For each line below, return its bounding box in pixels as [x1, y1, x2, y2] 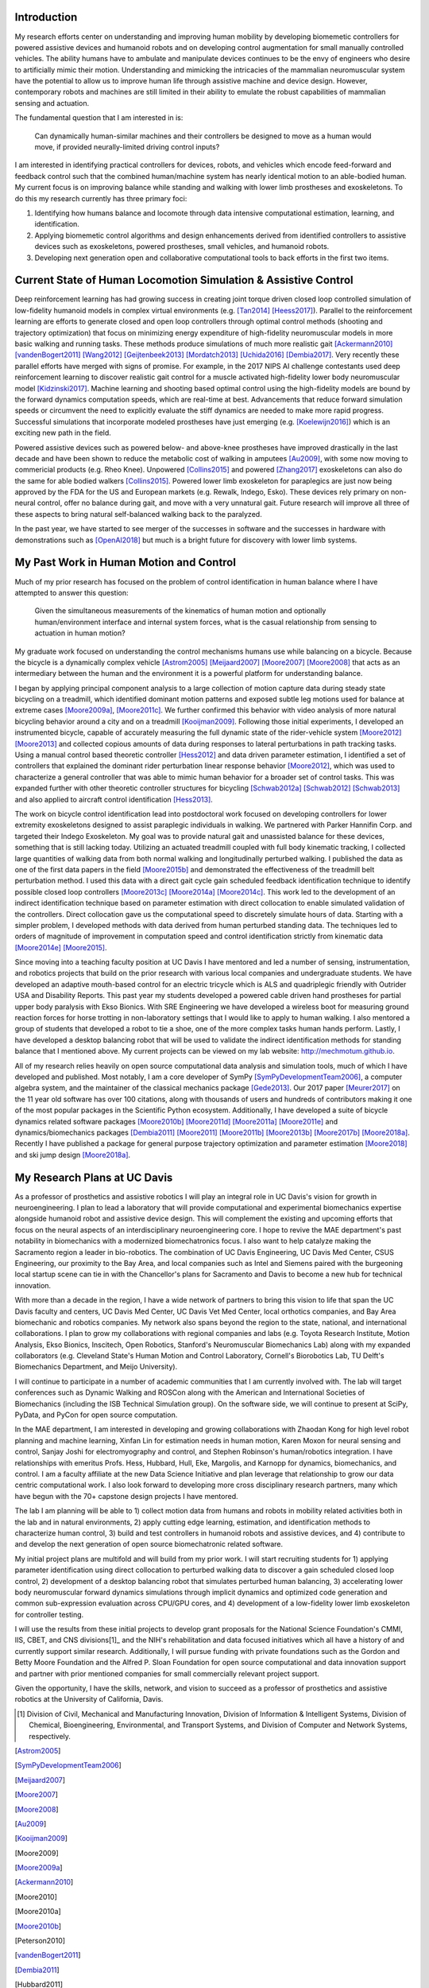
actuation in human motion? [34, 628, 126, 638]
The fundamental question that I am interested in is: [14, 113, 184, 122]
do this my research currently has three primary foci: [14, 193, 187, 203]
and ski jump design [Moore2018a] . [14, 1150, 131, 1159]
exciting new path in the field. [14, 428, 111, 437]
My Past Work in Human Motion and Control [14, 556, 236, 569]
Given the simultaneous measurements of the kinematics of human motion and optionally [34, 606, 327, 615]
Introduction [14, 10, 78, 24]
